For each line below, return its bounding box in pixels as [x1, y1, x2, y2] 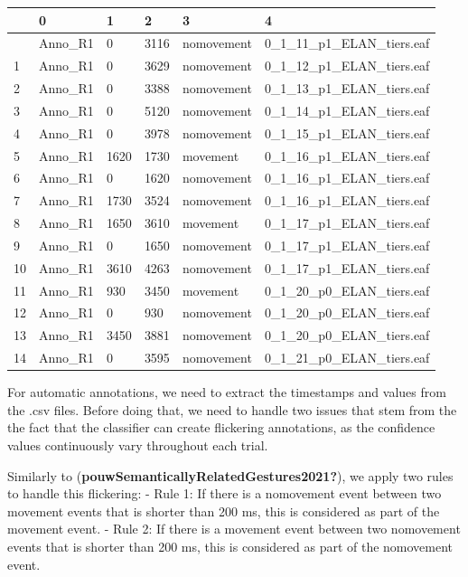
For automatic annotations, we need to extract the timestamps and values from [7, 383, 446, 402]
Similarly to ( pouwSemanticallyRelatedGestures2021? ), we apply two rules [7, 466, 454, 485]
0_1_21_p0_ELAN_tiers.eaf [264, 348, 430, 367]
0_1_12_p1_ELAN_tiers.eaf [264, 56, 430, 75]
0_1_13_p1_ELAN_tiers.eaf [264, 79, 430, 98]
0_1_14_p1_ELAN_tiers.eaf [264, 100, 430, 119]
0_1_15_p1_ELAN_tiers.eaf [264, 123, 430, 142]
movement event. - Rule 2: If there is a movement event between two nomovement [7, 519, 461, 538]
